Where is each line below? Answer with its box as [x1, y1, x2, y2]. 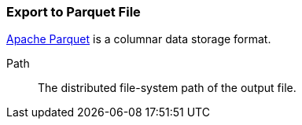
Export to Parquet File [6, 4, 141, 20]
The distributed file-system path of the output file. [38, 81, 296, 95]
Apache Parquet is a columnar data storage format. [6, 32, 271, 46]
